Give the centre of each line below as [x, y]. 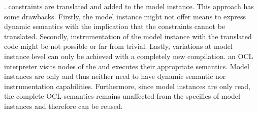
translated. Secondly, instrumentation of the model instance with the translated [128, 36]
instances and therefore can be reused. [63, 106]
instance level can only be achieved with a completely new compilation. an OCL [129, 56]
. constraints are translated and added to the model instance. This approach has [129, 6]
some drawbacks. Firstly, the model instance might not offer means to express [125, 16]
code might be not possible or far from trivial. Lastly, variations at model [118, 46]
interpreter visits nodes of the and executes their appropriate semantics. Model [127, 66]
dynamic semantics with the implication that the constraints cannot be [115, 26]
